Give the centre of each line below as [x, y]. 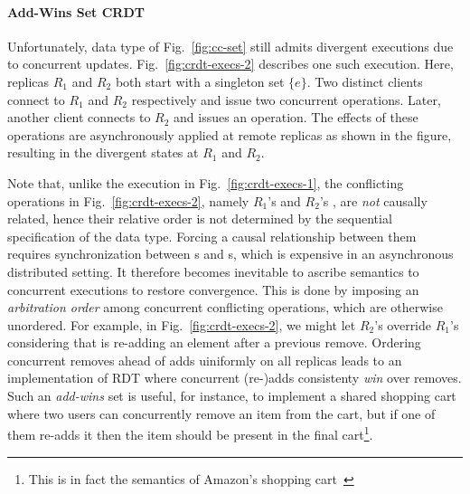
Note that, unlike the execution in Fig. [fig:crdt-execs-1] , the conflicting [206, 182]
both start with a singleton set [200, 81]
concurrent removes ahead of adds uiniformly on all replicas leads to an [205, 360]
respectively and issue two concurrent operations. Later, [286, 99]
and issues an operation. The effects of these [296, 117]
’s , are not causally [373, 200]
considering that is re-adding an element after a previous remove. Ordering [214, 342]
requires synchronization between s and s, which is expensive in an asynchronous [230, 254]
